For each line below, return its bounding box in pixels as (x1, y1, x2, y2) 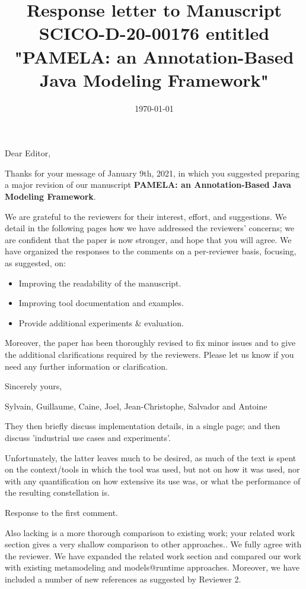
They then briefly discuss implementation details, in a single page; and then (5, 420, 280, 432)
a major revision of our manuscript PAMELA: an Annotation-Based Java (5, 178, 291, 191)
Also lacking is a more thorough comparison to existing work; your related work (5, 526, 295, 538)
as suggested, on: (5, 257, 66, 269)
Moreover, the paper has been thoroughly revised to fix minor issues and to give (5, 336, 296, 349)
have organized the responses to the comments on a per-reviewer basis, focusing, (5, 245, 297, 257)
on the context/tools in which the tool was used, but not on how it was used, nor (5, 463, 300, 475)
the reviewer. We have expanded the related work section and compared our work (5, 549, 301, 562)
